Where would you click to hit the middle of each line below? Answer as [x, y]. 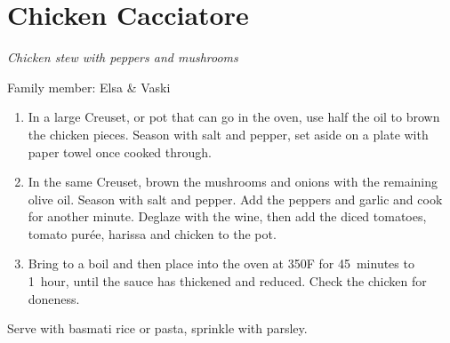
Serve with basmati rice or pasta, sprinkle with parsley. [157, 328]
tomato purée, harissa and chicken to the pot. [152, 233]
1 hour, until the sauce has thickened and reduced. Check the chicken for [227, 281]
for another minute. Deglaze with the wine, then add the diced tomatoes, [227, 216]
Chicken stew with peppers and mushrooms [123, 57]
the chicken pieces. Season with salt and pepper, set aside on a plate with [228, 134]
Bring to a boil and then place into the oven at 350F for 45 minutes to [221, 263]
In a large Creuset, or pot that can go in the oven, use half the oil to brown [234, 117]
